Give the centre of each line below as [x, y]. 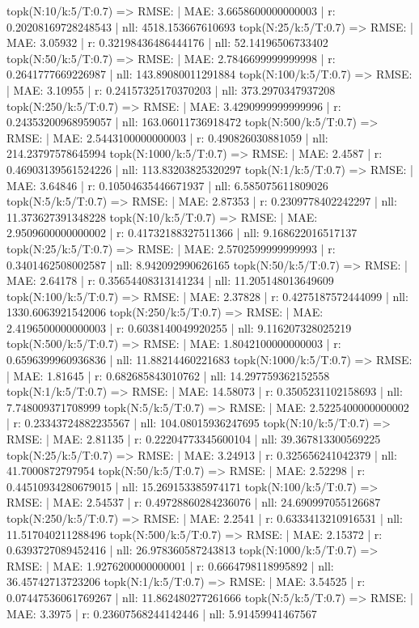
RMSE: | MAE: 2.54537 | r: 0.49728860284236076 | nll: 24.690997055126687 [194, 502]
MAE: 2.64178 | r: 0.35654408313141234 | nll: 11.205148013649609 [170, 280]
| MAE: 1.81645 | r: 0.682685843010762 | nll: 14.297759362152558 [168, 375]
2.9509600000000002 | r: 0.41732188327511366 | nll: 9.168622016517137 [182, 233]
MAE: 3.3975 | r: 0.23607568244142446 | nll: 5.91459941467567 [162, 613]
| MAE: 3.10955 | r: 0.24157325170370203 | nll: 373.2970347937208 [171, 89]
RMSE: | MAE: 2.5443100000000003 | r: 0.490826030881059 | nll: [167, 137]
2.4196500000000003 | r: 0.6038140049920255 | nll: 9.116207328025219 [179, 327]
